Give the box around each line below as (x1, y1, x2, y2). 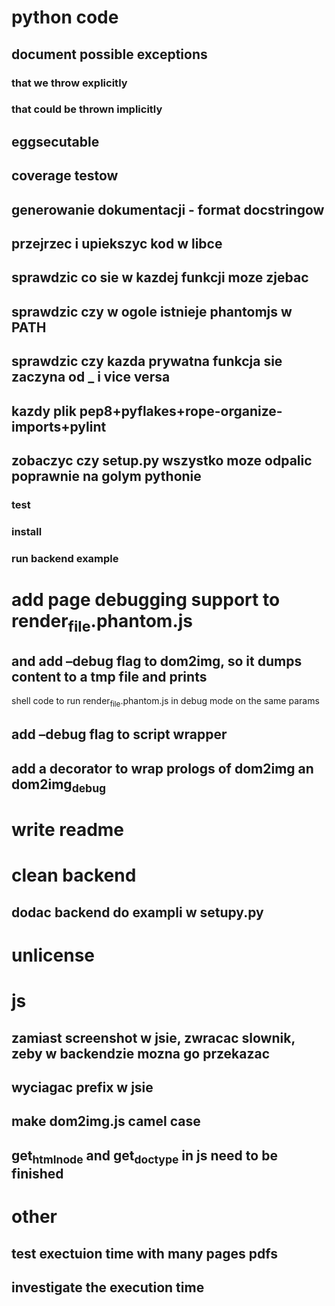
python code (11, 6, 119, 29)
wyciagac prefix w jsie (11, 1079, 154, 1096)
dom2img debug (11, 776, 107, 796)
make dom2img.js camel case (11, 1113, 201, 1130)
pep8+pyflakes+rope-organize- (79, 402, 283, 420)
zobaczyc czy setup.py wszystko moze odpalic (11, 452, 313, 469)
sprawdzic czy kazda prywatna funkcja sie (11, 353, 283, 370)
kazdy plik (11, 402, 77, 420)
